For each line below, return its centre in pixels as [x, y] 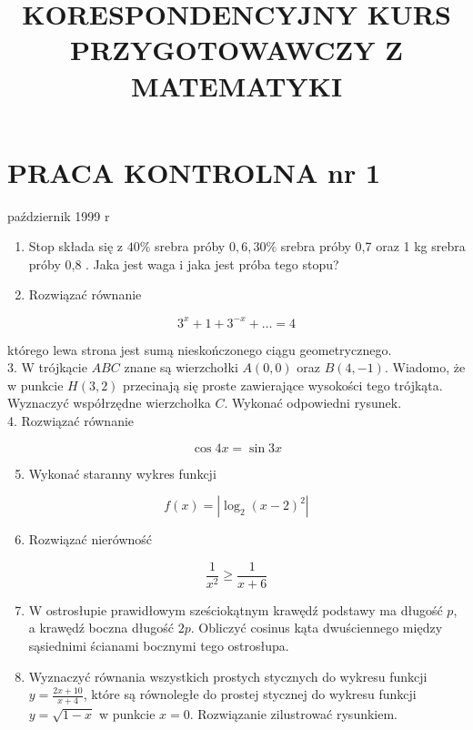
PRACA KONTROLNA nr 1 [194, 172]
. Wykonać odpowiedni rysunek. [313, 403]
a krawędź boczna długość [101, 628]
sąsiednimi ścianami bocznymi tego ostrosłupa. [159, 645]
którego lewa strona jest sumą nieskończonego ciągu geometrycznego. [200, 349]
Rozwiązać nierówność [91, 539]
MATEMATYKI [236, 85]
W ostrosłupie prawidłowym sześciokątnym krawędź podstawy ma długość [236, 609]
